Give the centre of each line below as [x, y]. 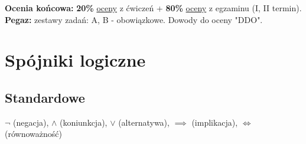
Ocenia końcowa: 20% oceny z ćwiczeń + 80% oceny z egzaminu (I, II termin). [153, 8]
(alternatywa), [144, 122]
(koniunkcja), [83, 122]
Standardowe [45, 97]
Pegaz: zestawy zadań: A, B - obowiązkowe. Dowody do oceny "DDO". [134, 19]
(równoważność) [33, 134]
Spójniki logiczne [75, 60]
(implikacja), [215, 122]
